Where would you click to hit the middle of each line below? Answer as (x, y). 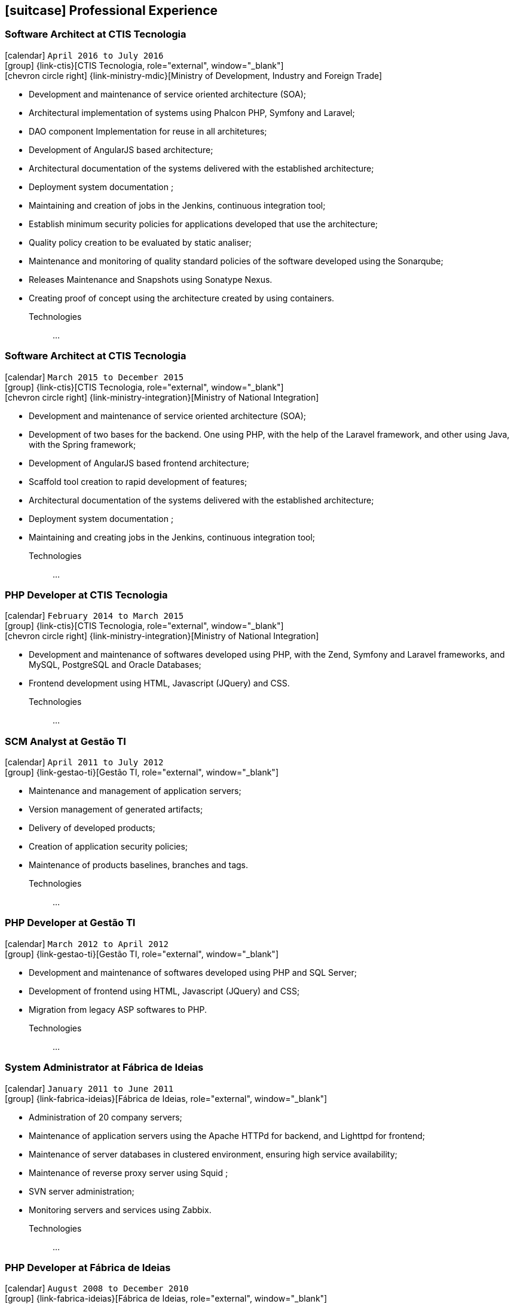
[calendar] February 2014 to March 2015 (94, 616)
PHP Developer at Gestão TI (70, 923)
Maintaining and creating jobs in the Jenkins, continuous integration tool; (172, 537)
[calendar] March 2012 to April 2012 (87, 943)
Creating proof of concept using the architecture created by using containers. (182, 298)
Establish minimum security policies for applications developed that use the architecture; (204, 224)
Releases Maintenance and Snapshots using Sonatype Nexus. (151, 279)
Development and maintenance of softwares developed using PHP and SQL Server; (193, 972)
